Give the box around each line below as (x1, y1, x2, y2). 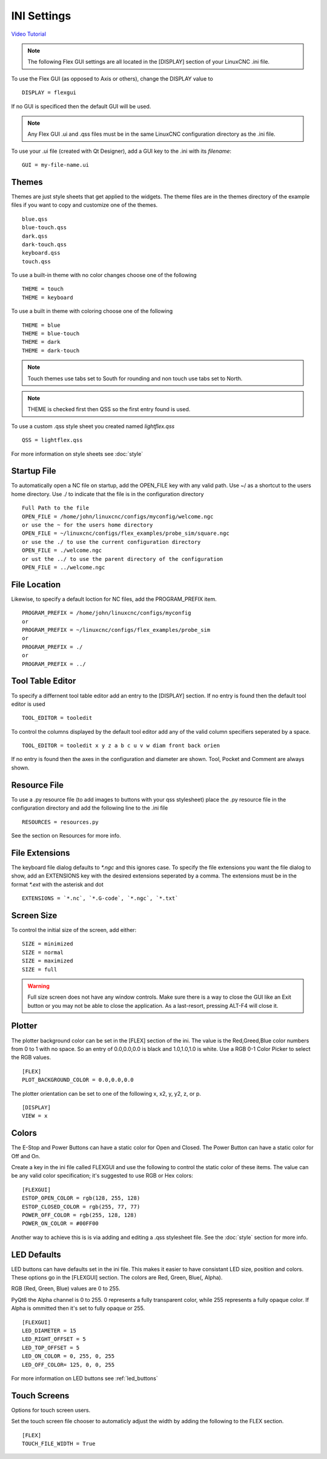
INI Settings (11, 9, 71, 22)
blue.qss (22, 215, 48, 223)
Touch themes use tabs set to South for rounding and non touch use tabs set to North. (27, 375, 243, 382)
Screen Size (11, 910, 58, 921)
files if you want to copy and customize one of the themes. (11, 201, 158, 209)
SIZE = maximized (22, 958, 73, 964)
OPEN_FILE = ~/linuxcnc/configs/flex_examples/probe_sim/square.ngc (22, 530, 230, 537)
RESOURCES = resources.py (22, 819, 99, 825)
